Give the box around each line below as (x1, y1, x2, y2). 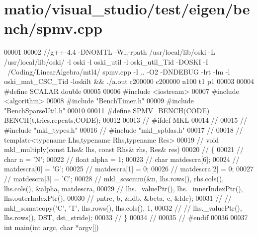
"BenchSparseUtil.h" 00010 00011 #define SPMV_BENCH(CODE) (4, 105, 210, 115)
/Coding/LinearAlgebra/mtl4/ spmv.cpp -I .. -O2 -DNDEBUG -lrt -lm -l (7, 66, 230, 77)
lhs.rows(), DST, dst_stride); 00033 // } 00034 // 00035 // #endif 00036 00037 (4, 212, 248, 223)
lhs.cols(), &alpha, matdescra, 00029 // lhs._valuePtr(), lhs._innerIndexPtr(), (4, 183, 243, 193)
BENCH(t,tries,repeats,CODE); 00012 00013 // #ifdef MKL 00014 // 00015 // (4, 115, 247, 125)
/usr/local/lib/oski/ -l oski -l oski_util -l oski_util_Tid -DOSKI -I (4, 56, 208, 67)
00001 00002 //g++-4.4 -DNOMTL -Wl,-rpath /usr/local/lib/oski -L (4, 47, 215, 57)
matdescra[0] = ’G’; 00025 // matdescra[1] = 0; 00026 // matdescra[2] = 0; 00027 (4, 163, 254, 174)
